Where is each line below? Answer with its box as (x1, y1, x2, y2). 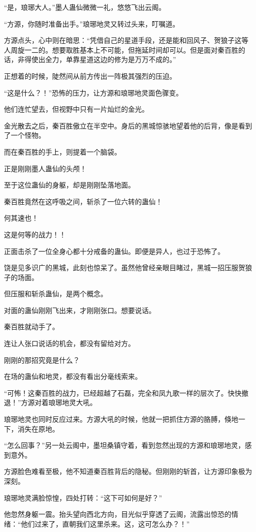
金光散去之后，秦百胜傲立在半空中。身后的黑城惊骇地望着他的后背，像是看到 (4, 120, 252, 130)
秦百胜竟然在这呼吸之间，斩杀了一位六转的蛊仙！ (4, 196, 162, 206)
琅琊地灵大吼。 (48, 397, 97, 407)
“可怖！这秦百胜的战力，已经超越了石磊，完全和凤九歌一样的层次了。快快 (4, 387, 242, 398)
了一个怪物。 (4, 130, 45, 140)
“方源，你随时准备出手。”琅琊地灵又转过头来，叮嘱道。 (4, 18, 180, 29)
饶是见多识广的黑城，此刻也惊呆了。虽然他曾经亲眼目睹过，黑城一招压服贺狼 (4, 262, 252, 273)
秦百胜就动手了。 (4, 321, 59, 332)
